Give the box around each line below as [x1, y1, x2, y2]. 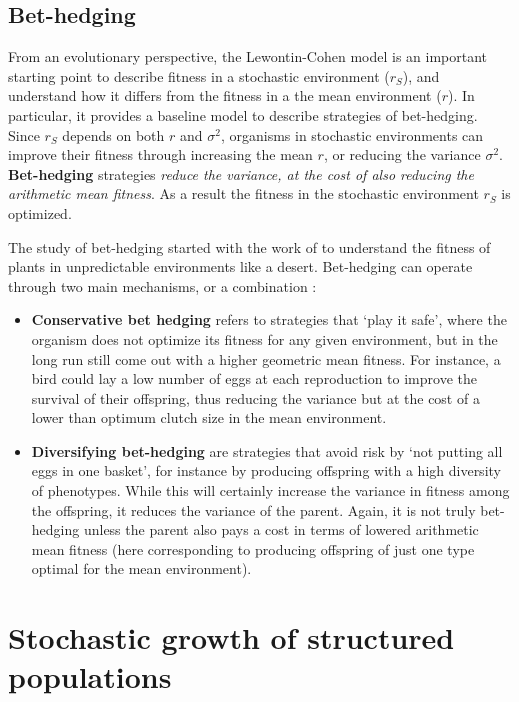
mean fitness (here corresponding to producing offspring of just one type [31, 538, 475, 559]
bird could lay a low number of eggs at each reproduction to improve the [31, 368, 477, 389]
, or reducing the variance [323, 144, 481, 165]
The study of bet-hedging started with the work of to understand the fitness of [8, 236, 491, 257]
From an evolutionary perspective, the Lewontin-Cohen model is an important [8, 46, 488, 67]
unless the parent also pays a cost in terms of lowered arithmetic [83, 519, 479, 540]
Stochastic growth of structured [8, 617, 455, 658]
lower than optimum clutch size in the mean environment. [31, 407, 387, 428]
